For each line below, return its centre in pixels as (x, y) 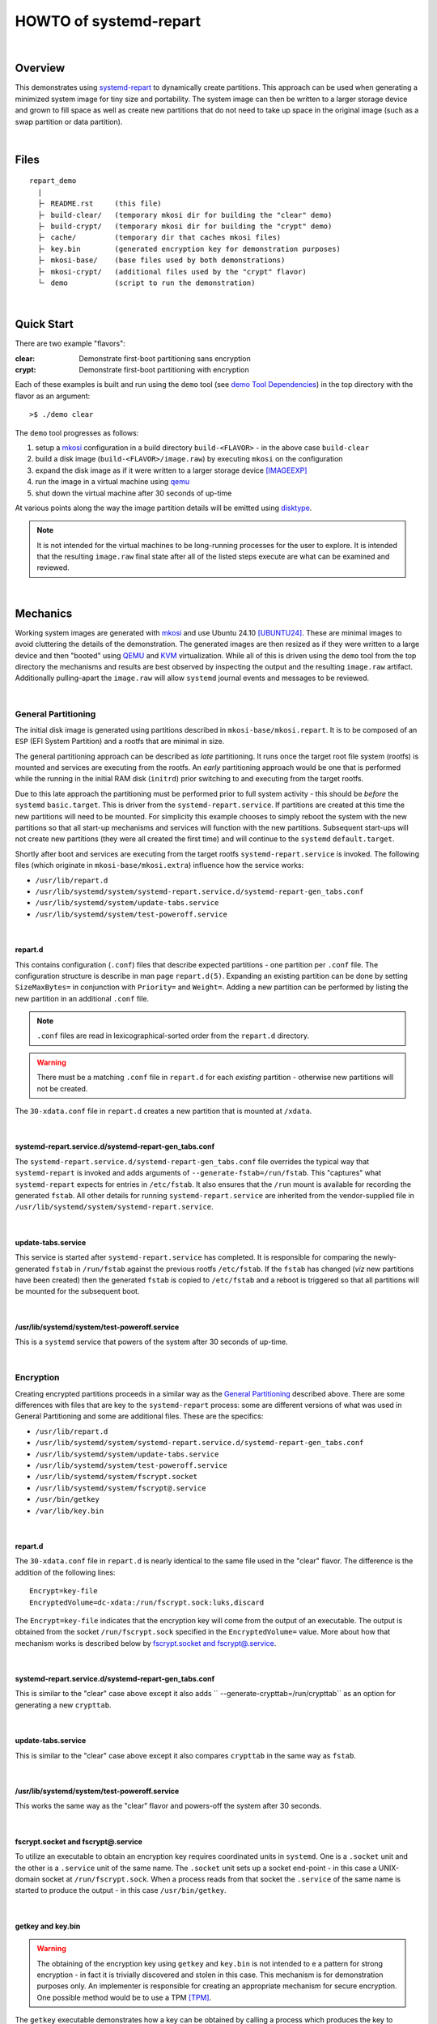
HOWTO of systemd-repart (108, 21)
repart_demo (53, 181)
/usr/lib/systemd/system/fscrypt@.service (121, 1488)
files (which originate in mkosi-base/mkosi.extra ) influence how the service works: (159, 865)
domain (28, 1879)
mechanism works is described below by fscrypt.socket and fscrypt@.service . (146, 1643)
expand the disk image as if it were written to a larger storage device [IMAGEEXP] (171, 470)
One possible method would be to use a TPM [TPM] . (124, 1997)
